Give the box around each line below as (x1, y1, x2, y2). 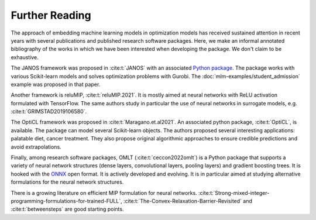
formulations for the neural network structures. (11, 178, 124, 185)
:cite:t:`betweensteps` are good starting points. (11, 205, 124, 213)
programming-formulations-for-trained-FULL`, (11, 197, 122, 204)
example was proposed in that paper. (11, 81, 101, 88)
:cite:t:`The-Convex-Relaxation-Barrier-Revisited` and (123, 197, 253, 204)
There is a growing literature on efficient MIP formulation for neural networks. (11, 189, 197, 196)
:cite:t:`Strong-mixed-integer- (198, 189, 270, 196)
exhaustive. (11, 53, 39, 61)
